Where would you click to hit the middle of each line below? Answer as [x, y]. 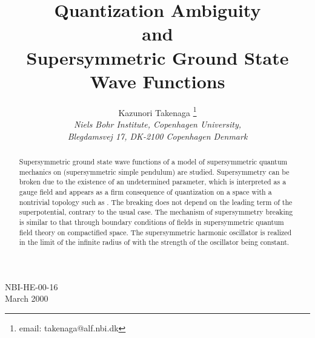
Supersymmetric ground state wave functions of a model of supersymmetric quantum [153, 161]
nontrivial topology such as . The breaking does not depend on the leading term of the [156, 202]
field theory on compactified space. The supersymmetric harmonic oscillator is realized [155, 232]
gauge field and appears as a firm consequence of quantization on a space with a [145, 191]
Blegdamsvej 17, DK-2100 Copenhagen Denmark [157, 136]
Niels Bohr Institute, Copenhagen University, [157, 124]
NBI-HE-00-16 [31, 286]
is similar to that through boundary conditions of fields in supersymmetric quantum [151, 222]
